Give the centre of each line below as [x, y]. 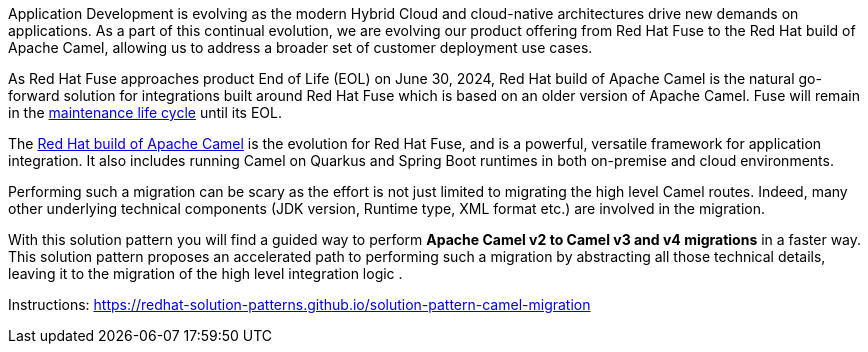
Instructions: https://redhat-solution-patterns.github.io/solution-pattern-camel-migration [299, 304]
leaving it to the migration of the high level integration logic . [205, 273]
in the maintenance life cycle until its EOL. [145, 112]
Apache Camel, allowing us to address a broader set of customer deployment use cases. [300, 47]
